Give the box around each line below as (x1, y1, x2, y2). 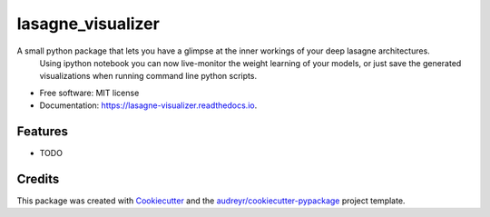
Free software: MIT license (39, 87, 140, 98)
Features (16, 123, 68, 139)
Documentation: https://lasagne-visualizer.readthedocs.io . (39, 100, 258, 111)
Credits (16, 171, 60, 186)
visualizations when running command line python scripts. (39, 71, 258, 82)
